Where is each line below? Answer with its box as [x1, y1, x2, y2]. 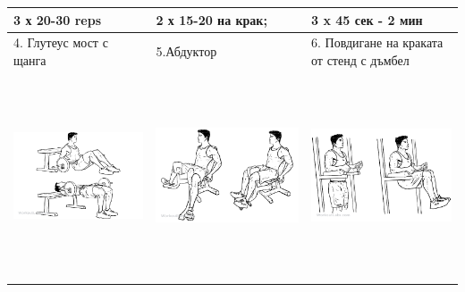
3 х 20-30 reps [13, 10, 102, 29]
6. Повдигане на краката [311, 33, 444, 52]
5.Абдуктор [156, 42, 217, 61]
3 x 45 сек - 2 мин [311, 10, 423, 29]
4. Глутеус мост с [13, 33, 108, 52]
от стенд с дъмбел [311, 50, 410, 69]
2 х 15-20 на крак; [156, 10, 267, 29]
